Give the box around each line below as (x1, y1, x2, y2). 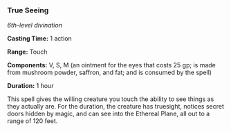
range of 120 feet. (7, 117, 58, 125)
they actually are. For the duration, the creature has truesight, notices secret (7, 102, 225, 111)
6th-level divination (7, 21, 62, 30)
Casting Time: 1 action (7, 34, 73, 43)
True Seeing (7, 5, 49, 15)
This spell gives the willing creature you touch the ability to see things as (7, 95, 214, 103)
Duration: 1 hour (7, 82, 54, 90)
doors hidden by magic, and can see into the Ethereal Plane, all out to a (7, 109, 210, 118)
